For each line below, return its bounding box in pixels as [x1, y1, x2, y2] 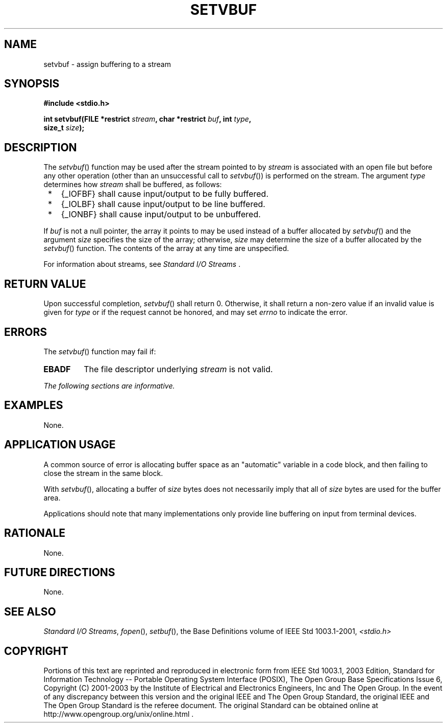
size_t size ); [43, 123, 85, 132]
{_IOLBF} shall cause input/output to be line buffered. [61, 199, 265, 210]
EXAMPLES [4, 399, 63, 412]
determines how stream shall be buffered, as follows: [43, 180, 222, 189]
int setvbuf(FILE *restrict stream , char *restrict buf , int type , [43, 115, 252, 124]
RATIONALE [4, 527, 66, 540]
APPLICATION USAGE [4, 438, 116, 451]
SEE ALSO [4, 605, 56, 618]
